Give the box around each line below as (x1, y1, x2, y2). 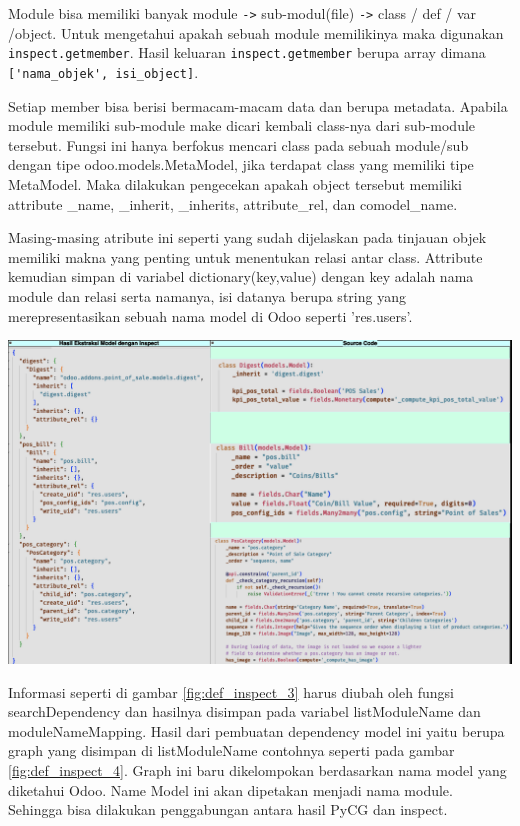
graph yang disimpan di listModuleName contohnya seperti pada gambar (8, 740, 455, 761)
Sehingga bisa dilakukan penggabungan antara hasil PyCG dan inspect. (8, 799, 448, 820)
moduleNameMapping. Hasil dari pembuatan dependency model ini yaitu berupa (8, 720, 505, 741)
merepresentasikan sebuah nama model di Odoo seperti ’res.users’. (8, 305, 413, 326)
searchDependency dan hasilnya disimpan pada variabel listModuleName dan (8, 701, 481, 722)
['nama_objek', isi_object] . (8, 61, 199, 82)
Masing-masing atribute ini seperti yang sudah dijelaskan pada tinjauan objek (8, 227, 487, 248)
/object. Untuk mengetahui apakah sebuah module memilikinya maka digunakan (8, 22, 504, 43)
